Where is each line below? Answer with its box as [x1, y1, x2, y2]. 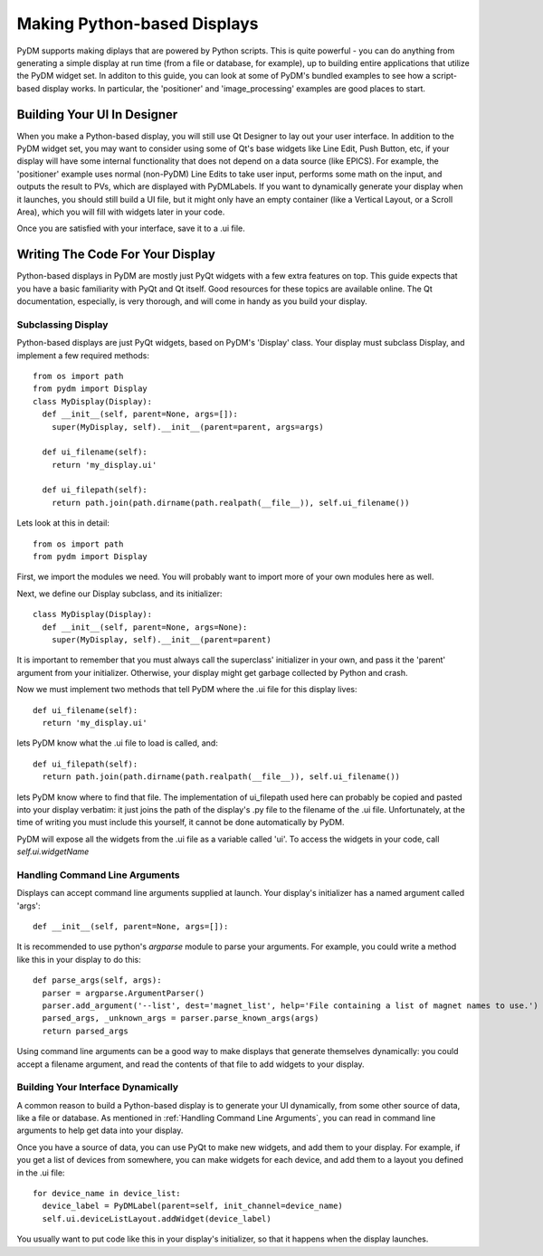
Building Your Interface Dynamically [16, 1081, 179, 1094]
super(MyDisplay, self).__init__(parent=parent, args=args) [51, 422, 325, 432]
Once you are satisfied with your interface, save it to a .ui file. [16, 223, 245, 234]
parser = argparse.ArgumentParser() [42, 987, 205, 998]
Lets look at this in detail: [16, 518, 110, 528]
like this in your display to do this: [16, 954, 142, 965]
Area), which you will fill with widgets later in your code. [16, 206, 225, 217]
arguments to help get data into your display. [16, 1125, 184, 1136]
